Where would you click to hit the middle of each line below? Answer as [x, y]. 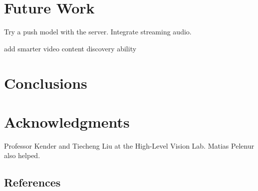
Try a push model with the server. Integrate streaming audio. [98, 32]
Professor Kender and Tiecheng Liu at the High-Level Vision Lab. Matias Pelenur [129, 145]
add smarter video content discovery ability [70, 48]
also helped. [22, 155]
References [32, 182]
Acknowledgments [67, 121]
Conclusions [46, 83]
